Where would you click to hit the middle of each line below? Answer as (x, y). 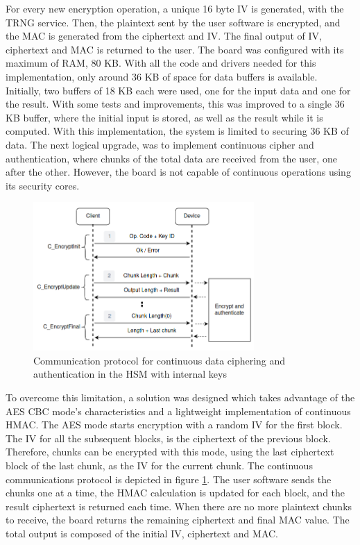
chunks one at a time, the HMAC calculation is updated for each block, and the (175, 493)
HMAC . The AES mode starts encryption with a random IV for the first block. (174, 425)
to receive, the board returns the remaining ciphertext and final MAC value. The (178, 520)
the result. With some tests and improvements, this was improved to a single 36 (175, 104)
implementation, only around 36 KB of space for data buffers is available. (162, 76)
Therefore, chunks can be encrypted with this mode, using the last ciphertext (170, 452)
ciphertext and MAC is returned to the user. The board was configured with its (175, 49)
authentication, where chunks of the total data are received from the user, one (171, 158)
